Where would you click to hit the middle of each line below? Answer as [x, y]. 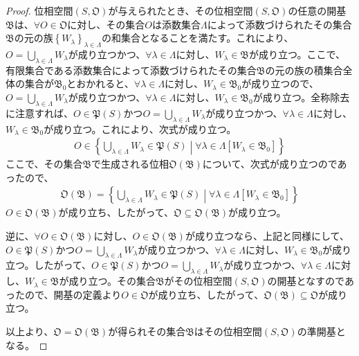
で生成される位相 [130, 164]
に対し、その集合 [106, 24]
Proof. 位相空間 [39, 10]
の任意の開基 [317, 10]
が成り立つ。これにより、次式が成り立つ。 [140, 128]
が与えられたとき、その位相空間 [181, 10]
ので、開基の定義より [73, 294]
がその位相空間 [198, 281]
